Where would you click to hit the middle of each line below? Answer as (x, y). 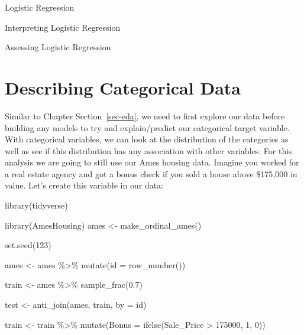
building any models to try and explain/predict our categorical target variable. (147, 127)
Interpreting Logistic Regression (63, 27)
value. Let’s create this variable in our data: (84, 185)
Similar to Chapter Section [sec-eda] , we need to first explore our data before (145, 116)
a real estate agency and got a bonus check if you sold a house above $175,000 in (151, 173)
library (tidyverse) (36, 205)
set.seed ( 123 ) (28, 245)
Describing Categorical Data (123, 87)
